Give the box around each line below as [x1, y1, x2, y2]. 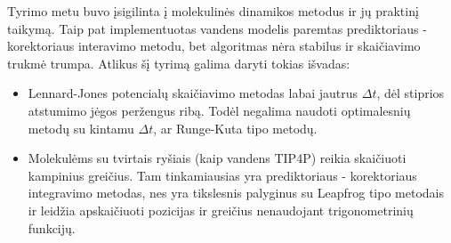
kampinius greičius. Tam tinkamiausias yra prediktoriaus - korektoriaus [28, 166, 417, 184]
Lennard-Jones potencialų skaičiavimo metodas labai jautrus [28, 84, 358, 102]
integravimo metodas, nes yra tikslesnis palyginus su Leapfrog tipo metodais [28, 183, 445, 202]
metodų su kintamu [28, 118, 134, 137]
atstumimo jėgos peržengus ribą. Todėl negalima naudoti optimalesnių [28, 101, 411, 119]
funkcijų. [28, 218, 76, 237]
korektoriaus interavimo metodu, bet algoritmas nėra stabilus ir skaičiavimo [7, 36, 421, 55]
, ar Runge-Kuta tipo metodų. [153, 118, 318, 137]
